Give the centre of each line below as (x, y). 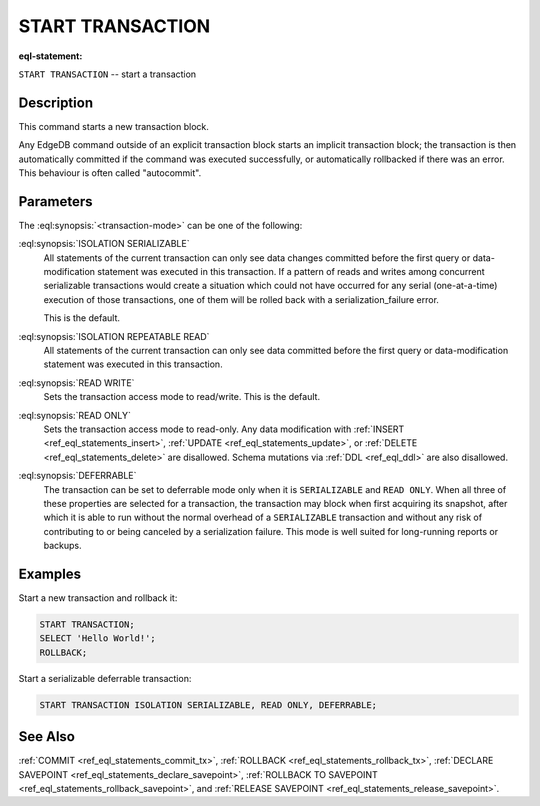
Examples (50, 573)
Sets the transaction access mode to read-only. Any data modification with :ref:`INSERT (224, 429)
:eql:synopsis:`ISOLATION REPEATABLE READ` (114, 336)
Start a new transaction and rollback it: (98, 598)
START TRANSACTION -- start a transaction (107, 74)
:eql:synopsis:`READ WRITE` (76, 382)
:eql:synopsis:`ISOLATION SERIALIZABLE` (104, 244)
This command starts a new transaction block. (114, 126)
